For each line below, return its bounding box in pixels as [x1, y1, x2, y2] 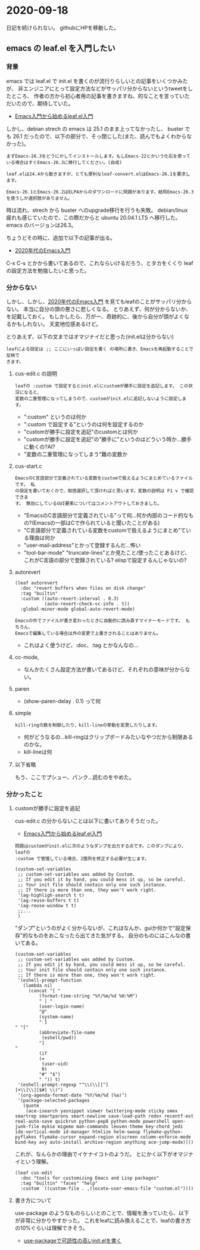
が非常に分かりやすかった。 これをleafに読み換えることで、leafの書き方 [14, 1217, 191, 1224]
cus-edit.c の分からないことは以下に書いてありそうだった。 [14, 817, 161, 824]
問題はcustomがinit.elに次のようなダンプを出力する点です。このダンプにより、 [14, 843, 186, 849]
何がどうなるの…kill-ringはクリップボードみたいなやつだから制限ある [23, 733, 193, 740]
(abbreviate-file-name [39, 1030, 95, 1036]
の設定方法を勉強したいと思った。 [6, 267, 90, 274]
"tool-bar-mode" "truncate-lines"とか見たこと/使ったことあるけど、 [23, 549, 190, 556]
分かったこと [6, 790, 43, 798]
